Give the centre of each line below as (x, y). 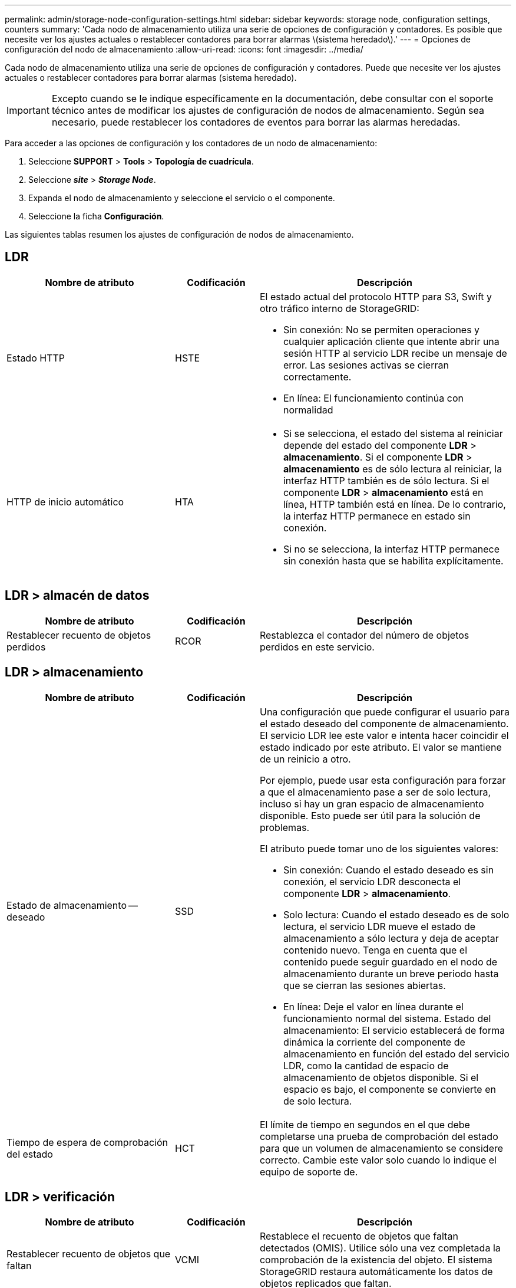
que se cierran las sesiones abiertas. (364, 985)
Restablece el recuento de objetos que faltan (359, 1236)
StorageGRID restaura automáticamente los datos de (376, 1272)
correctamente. (317, 377)
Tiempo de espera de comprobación (87, 1142)
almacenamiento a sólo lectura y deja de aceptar (391, 938)
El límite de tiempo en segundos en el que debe (365, 1124)
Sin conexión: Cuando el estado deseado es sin (388, 870)
